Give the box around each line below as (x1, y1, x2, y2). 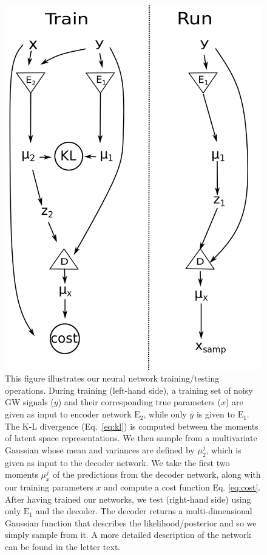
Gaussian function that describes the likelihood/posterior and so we (5, 516, 257, 529)
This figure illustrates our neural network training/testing (5, 372, 220, 385)
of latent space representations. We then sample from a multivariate (5, 431, 257, 444)
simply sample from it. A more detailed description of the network (5, 528, 251, 541)
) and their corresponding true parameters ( (58, 396, 221, 408)
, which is (206, 443, 242, 456)
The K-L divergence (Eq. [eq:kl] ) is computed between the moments (5, 419, 259, 432)
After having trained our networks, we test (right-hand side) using (5, 492, 251, 505)
